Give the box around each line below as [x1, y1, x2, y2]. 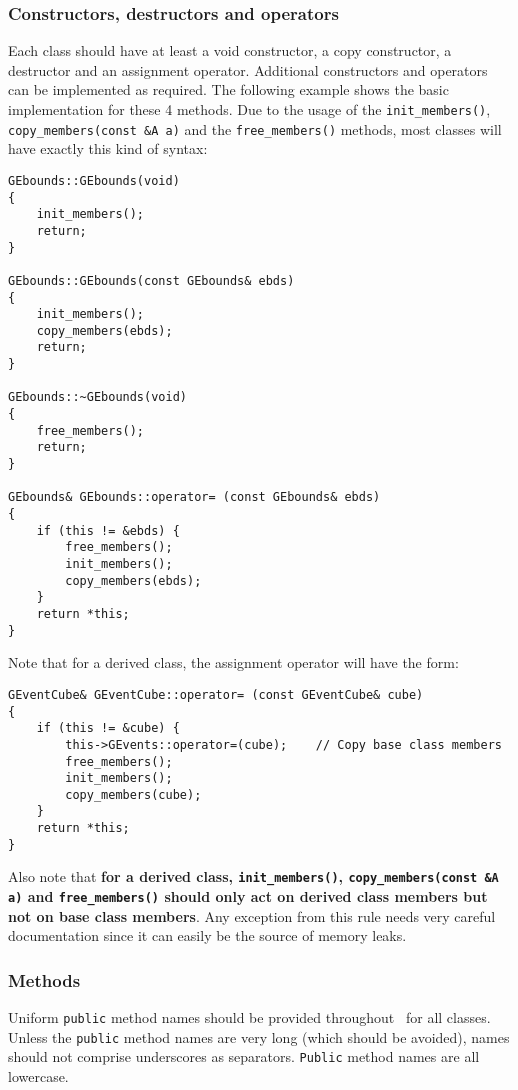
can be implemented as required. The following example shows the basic [8, 79, 449, 100]
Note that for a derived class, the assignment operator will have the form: [8, 652, 459, 673]
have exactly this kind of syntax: [8, 138, 208, 159]
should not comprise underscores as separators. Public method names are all [8, 1046, 480, 1067]
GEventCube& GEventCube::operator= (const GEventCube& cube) [8, 687, 424, 702]
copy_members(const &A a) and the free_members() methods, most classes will [8, 118, 502, 139]
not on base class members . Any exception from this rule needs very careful [8, 905, 496, 926]
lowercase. [8, 1066, 69, 1087]
